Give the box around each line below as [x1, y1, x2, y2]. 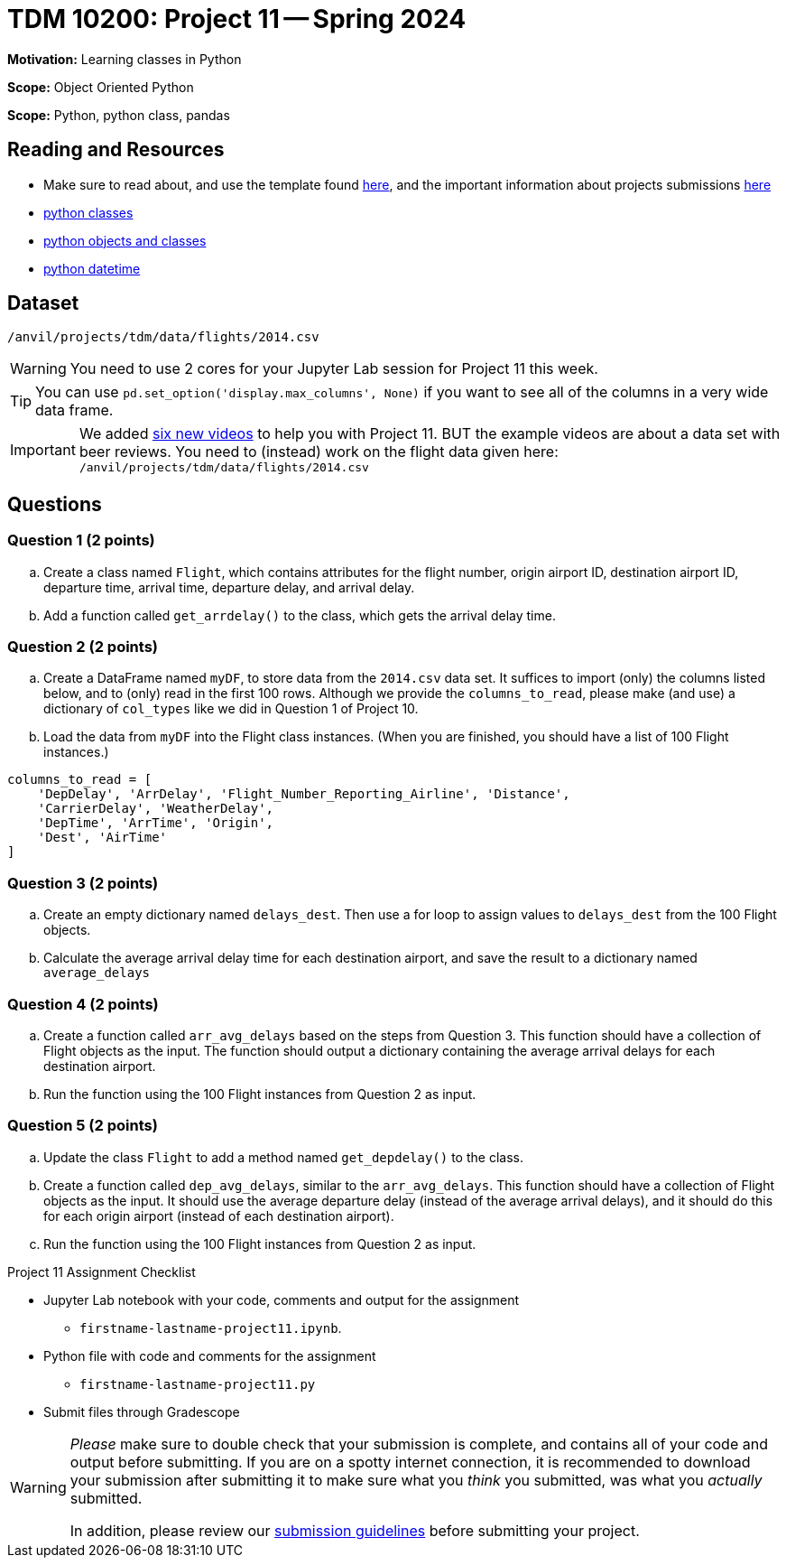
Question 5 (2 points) [7, 1116, 158, 1135]
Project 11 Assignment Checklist [7, 1263, 196, 1280]
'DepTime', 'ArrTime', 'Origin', [37, 815, 274, 831]
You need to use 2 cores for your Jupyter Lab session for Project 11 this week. [69, 359, 598, 378]
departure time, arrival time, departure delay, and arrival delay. [43, 579, 415, 595]
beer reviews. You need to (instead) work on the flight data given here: [79, 442, 559, 461]
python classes [43, 204, 134, 220]
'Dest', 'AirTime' [37, 830, 168, 845]
